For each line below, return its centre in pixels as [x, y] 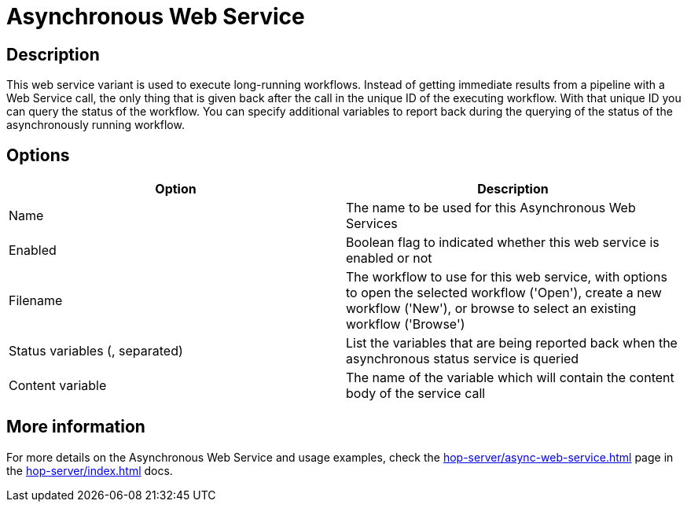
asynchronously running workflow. [96, 125]
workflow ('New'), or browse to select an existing [491, 309]
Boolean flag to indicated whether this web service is [503, 243]
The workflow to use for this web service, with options [507, 277]
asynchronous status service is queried [463, 359]
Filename [36, 301]
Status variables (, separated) [96, 351]
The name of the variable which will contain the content [510, 378]
